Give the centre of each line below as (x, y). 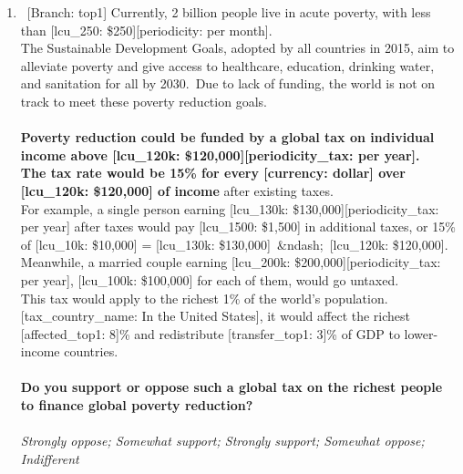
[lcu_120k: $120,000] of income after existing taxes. (177, 190)
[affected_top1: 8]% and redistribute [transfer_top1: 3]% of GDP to (210, 333)
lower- (421, 333)
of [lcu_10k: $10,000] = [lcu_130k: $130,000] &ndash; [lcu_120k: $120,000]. (234, 244)
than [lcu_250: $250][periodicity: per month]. (146, 30)
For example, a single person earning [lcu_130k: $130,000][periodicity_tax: (230, 208)
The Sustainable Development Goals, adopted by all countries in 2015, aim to (237, 48)
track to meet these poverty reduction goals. (144, 101)
